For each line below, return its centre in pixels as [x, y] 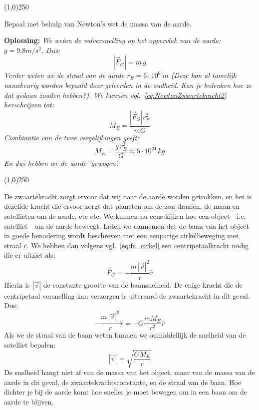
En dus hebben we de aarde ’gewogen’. [61, 163]
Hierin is [17, 284]
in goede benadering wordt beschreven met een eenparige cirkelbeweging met [122, 235]
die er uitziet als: [30, 255]
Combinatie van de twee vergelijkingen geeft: [72, 137]
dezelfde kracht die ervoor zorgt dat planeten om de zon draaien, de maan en [122, 206]
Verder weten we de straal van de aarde [64, 75]
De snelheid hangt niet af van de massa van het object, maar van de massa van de [130, 372]
